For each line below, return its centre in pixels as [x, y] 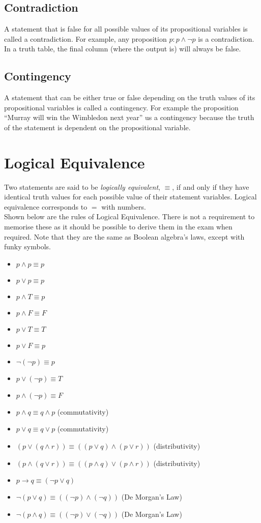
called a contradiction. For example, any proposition [85, 38]
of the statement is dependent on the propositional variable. [97, 127]
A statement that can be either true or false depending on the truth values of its [130, 97]
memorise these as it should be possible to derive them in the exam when [118, 227]
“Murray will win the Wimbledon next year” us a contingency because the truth [129, 117]
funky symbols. [27, 246]
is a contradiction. [226, 38]
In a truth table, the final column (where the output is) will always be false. [123, 49]
